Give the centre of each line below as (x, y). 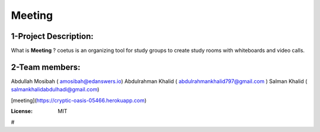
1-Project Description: (52, 36)
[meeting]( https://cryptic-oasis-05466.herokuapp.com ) (79, 100)
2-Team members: (46, 67)
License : (22, 111)
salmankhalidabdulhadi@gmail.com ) (55, 90)
